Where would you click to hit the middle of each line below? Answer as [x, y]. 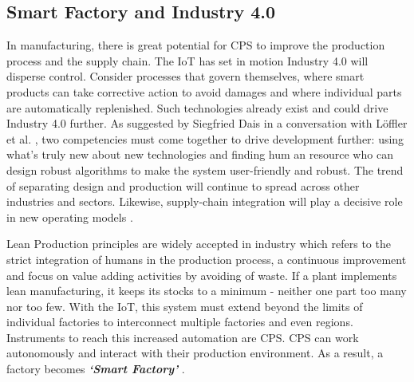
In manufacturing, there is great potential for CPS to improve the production [196, 45]
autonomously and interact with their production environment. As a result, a [195, 353]
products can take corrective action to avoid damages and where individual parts [204, 91]
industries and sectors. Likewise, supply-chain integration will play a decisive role [205, 201]
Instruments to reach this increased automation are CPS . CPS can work [183, 337]
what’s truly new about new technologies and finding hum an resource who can [200, 154]
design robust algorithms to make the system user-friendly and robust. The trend [205, 169]
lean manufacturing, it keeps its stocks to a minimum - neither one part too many [207, 291]
